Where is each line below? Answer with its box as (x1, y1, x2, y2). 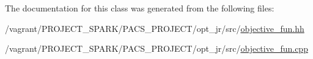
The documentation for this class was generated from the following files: (5, 2, 274, 14)
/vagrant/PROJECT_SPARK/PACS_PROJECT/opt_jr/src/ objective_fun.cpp (5, 42, 308, 55)
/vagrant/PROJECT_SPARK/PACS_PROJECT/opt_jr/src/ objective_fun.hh (5, 22, 304, 34)
